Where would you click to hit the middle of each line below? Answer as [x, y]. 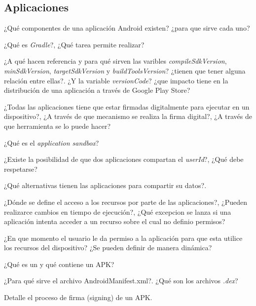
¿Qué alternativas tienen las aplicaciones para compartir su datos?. [105, 185]
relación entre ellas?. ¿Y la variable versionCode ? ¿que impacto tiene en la [116, 80]
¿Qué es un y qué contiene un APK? [59, 264]
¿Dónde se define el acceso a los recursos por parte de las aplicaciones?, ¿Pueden [126, 202]
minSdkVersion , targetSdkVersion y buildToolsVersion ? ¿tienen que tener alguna [125, 70]
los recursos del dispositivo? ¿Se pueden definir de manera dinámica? [108, 248]
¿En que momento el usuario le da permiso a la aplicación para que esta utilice [123, 238]
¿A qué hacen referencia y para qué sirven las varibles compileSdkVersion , [115, 61]
